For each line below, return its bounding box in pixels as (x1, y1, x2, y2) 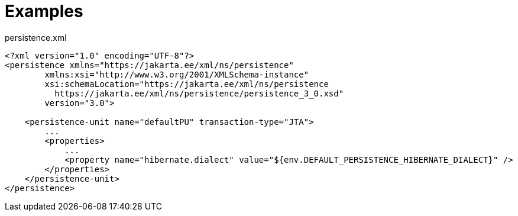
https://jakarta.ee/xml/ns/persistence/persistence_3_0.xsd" (54, 88, 344, 98)
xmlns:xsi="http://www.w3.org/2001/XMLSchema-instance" (44, 69, 309, 79)
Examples (5, 1, 83, 21)
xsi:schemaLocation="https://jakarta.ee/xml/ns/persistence (44, 79, 329, 89)
